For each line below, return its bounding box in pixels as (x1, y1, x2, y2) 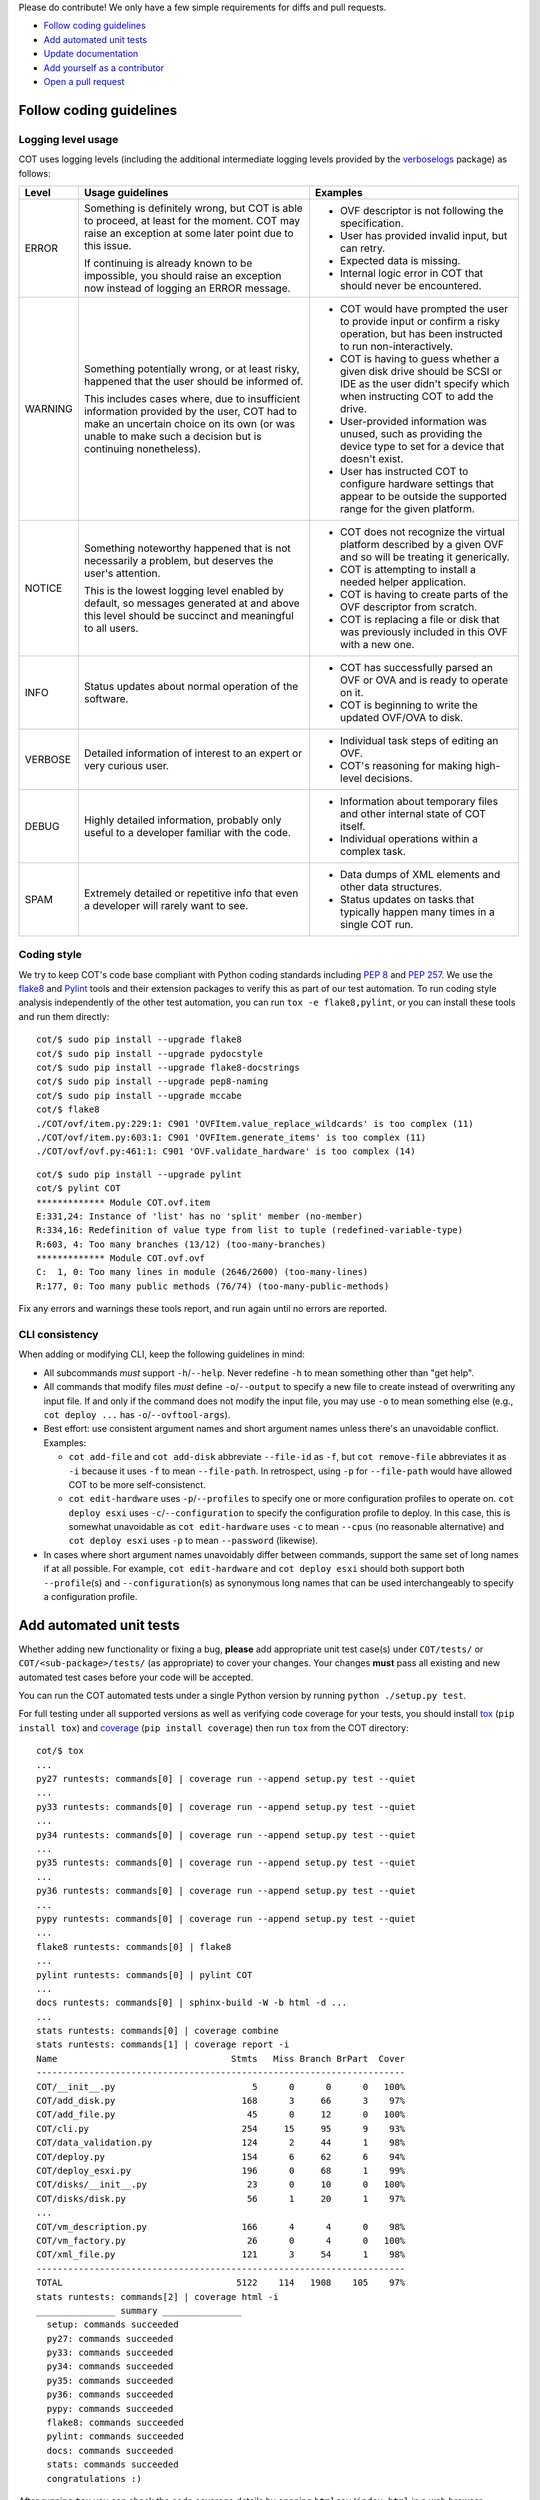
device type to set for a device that (340, 439, 505, 453)
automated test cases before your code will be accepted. (18, 1671, 254, 1683)
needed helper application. (340, 575, 467, 589)
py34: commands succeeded (46, 2361, 174, 2372)
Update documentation (43, 48, 139, 60)
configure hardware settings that (340, 476, 495, 490)
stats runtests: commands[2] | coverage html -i (36, 2291, 279, 2302)
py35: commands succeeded (46, 2375, 174, 2386)
